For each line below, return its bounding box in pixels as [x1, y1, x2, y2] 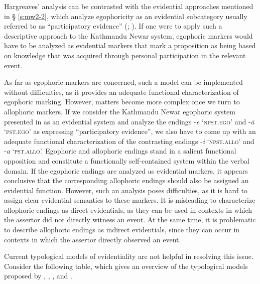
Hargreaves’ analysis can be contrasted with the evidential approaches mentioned [4, 1, 253, 11]
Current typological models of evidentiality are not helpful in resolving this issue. [4, 251, 253, 261]
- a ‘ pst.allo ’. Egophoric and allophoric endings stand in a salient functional [4, 146, 236, 156]
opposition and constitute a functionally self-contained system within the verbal [4, 155, 249, 166]
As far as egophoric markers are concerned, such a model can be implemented [4, 77, 243, 87]
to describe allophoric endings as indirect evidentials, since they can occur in [4, 224, 240, 235]
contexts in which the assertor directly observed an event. [4, 234, 181, 244]
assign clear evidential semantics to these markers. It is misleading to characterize [4, 195, 255, 205]
